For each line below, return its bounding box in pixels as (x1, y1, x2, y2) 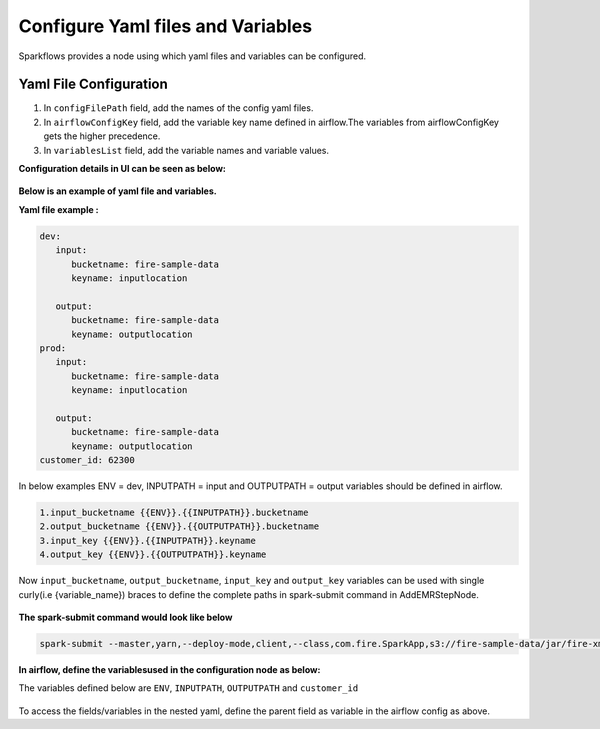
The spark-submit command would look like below (18, 611, 233, 623)
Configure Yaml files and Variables (18, 15, 313, 37)
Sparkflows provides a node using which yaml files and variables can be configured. (18, 50, 367, 62)
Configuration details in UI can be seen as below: (18, 163, 227, 175)
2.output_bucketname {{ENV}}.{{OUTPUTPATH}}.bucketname (39, 521, 320, 532)
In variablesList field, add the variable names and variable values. (43, 144, 330, 156)
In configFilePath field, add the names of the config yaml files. (43, 102, 314, 114)
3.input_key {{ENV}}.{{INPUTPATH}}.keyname (39, 535, 257, 546)
